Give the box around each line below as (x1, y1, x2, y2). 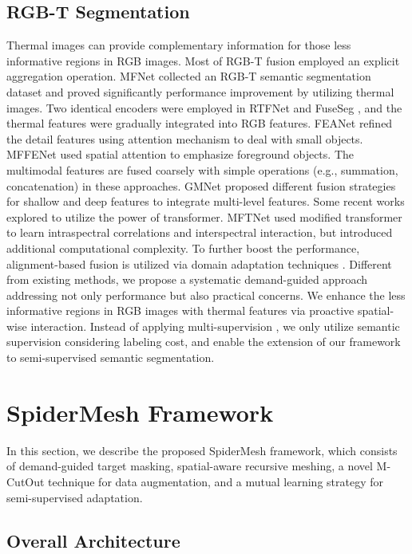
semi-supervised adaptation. (6, 489, 143, 505)
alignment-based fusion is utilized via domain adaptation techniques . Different (6, 255, 392, 272)
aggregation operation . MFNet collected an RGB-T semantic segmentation (6, 68, 371, 84)
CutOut (6, 473, 45, 489)
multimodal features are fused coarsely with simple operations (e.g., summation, (6, 161, 398, 178)
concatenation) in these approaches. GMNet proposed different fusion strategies (6, 177, 396, 194)
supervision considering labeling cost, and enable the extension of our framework (6, 333, 401, 350)
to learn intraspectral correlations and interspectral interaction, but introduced (6, 224, 393, 241)
